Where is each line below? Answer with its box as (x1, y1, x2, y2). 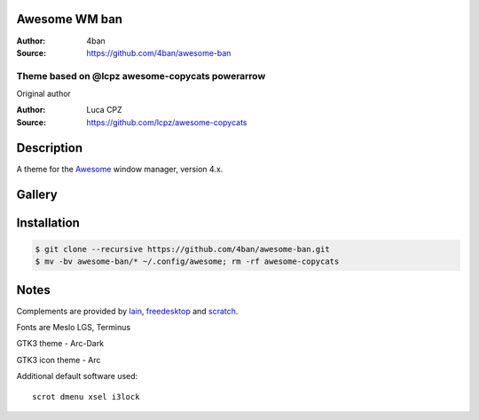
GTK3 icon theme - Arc (16, 354, 101, 365)
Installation (16, 215, 80, 230)
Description (16, 140, 83, 155)
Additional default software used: (16, 371, 138, 382)
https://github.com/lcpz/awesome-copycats (86, 116, 247, 128)
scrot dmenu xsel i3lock (32, 392, 140, 401)
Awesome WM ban (16, 12, 123, 27)
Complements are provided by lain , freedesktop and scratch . (16, 305, 239, 316)
